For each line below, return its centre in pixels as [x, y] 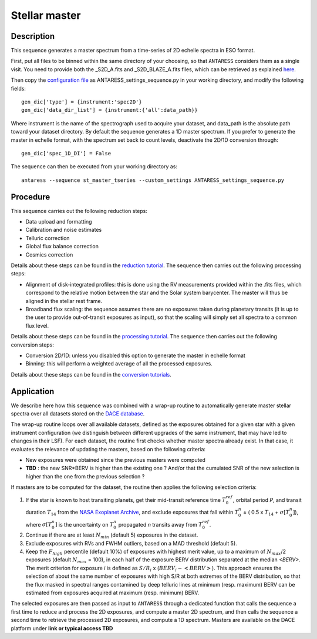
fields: [18, 88]
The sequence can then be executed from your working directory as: [94, 167]
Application [33, 391]
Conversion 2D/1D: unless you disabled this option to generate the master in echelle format [136, 355]
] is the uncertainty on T [84, 524]
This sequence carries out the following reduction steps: [79, 211]
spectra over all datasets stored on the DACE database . [78, 413]
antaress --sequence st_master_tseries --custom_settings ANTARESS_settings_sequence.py [153, 180]
